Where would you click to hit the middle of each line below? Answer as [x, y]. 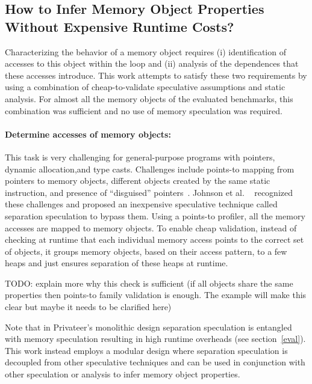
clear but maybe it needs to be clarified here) [88, 307]
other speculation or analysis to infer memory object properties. [123, 374]
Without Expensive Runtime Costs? [120, 26]
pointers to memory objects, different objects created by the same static [138, 181]
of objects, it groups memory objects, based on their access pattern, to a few [146, 251]
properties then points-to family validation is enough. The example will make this [156, 295]
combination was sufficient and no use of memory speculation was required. [144, 110]
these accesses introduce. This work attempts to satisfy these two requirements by [156, 75]
